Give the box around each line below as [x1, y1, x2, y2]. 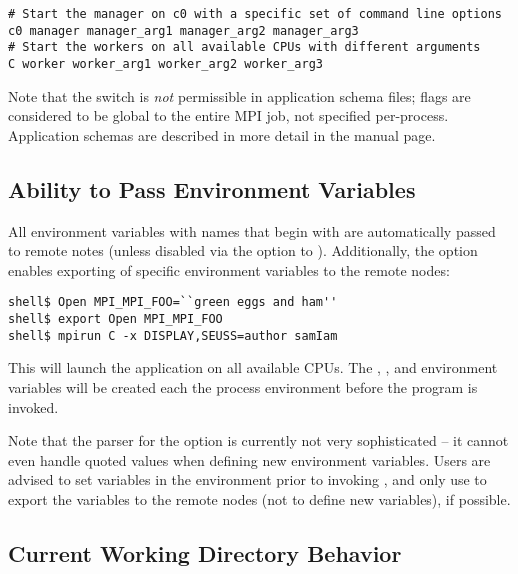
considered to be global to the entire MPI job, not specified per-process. [8, 105, 449, 126]
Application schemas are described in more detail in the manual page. [8, 124, 436, 145]
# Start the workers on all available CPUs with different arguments [8, 40, 481, 55]
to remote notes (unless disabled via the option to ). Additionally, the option [8, 240, 478, 261]
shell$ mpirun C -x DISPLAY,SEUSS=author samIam [8, 328, 338, 343]
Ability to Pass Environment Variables [8, 173, 416, 204]
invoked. [8, 396, 59, 417]
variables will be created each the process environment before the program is [8, 376, 478, 397]
